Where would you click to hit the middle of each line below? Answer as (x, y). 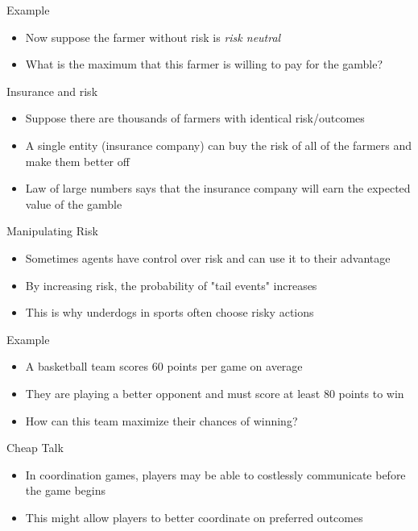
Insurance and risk (52, 91)
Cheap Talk (35, 448)
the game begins (66, 490)
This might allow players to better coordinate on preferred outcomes (194, 517)
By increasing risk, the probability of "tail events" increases (171, 285)
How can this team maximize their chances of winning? (161, 420)
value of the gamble (74, 203)
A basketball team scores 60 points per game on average (164, 366)
